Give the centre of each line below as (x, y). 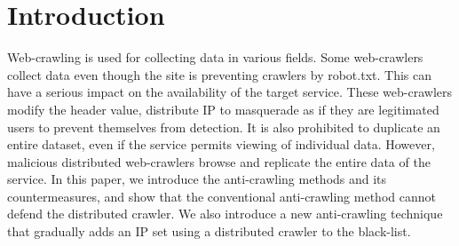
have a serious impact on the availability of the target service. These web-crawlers (230, 92)
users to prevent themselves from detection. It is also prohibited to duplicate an (224, 127)
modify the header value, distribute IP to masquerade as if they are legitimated (223, 109)
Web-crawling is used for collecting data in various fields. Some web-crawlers (215, 57)
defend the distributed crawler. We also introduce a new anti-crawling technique (225, 214)
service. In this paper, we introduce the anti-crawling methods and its (197, 179)
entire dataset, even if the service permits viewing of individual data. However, (221, 144)
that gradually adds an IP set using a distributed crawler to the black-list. (209, 231)
